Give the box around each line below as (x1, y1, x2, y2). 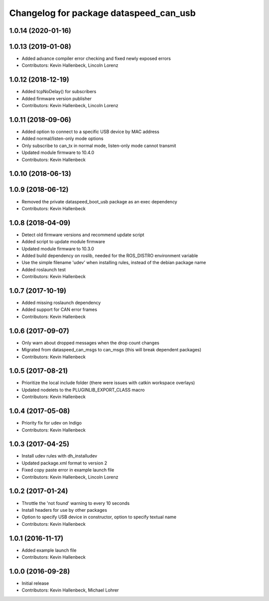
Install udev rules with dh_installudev (21, 453, 97, 459)
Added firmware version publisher (21, 95, 92, 102)
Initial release (21, 580, 49, 586)
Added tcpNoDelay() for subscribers (21, 89, 97, 95)
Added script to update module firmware (21, 239, 106, 245)
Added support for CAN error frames (21, 306, 97, 312)
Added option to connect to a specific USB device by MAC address (21, 129, 159, 135)
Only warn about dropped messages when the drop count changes (21, 339, 159, 346)
